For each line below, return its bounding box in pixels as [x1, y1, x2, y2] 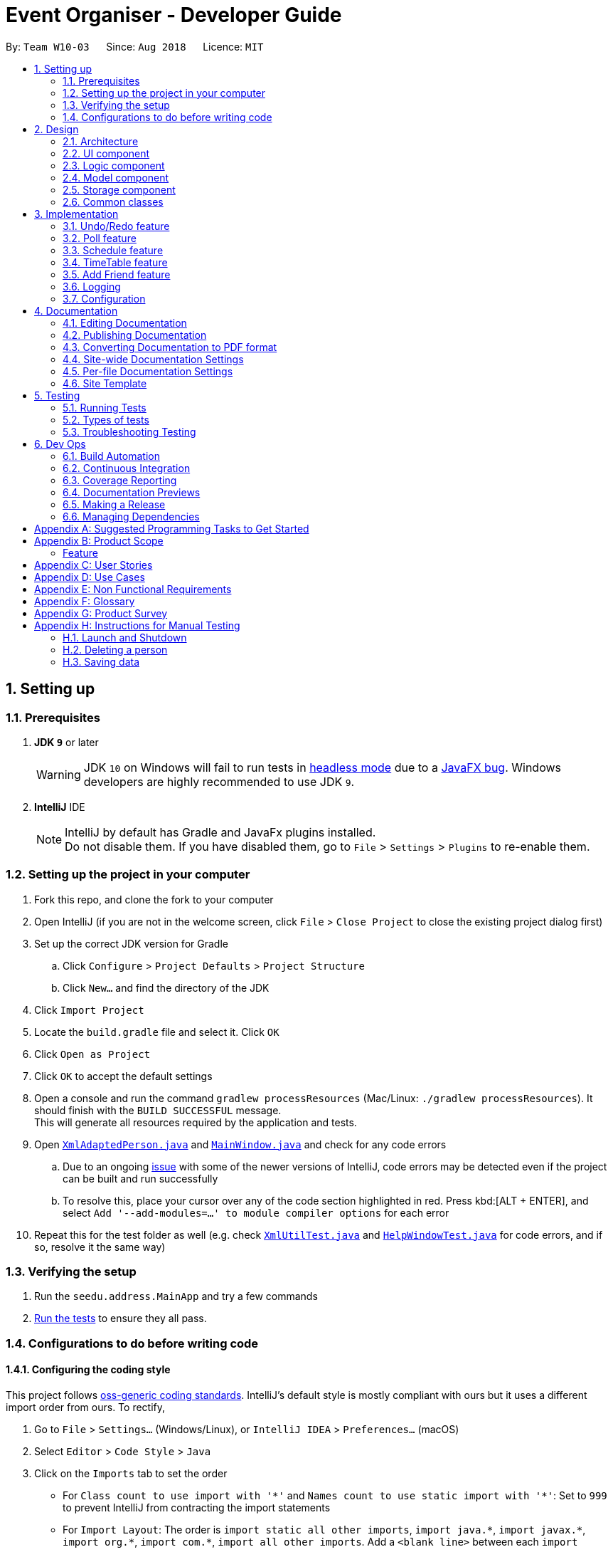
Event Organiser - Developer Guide [6, 3, 342, 27]
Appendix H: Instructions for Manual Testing [34, 619, 240, 631]
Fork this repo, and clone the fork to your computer [34, 893, 274, 906]
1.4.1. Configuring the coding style [6, 1363, 171, 1376]
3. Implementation [34, 207, 119, 220]
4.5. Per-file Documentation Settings [63, 365, 233, 377]
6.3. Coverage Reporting [63, 473, 177, 486]
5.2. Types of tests [63, 413, 149, 426]
